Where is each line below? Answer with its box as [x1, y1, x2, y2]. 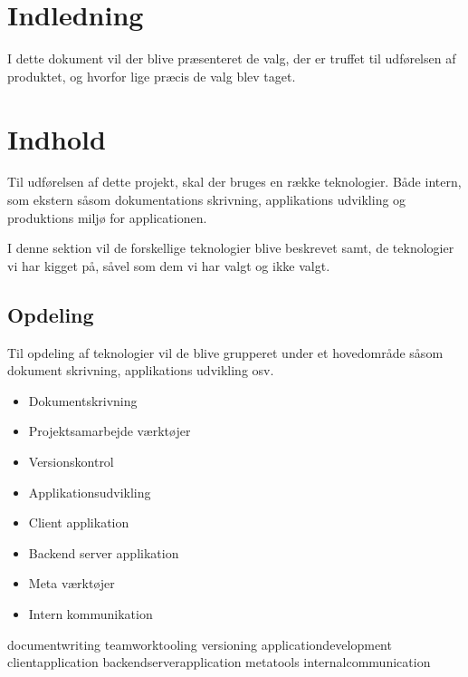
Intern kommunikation [28, 604, 153, 623]
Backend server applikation [28, 543, 179, 562]
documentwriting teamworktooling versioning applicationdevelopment [7, 634, 392, 653]
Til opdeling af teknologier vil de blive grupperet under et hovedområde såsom [7, 343, 444, 362]
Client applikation [28, 513, 129, 532]
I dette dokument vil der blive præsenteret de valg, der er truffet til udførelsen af [7, 49, 456, 68]
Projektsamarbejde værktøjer [28, 421, 191, 440]
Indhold [7, 120, 106, 157]
